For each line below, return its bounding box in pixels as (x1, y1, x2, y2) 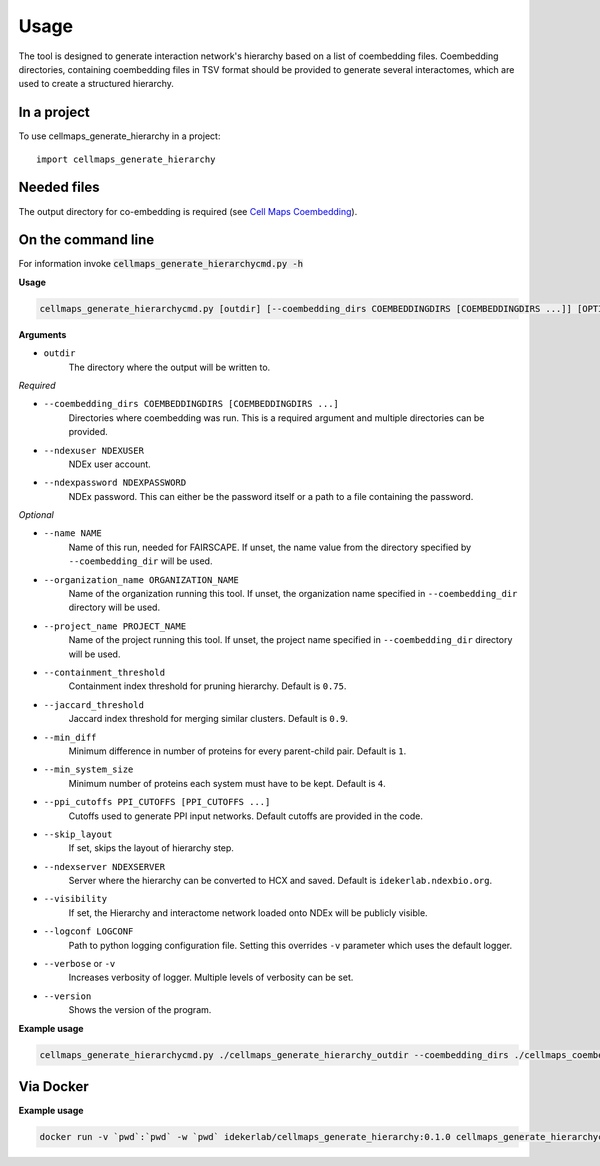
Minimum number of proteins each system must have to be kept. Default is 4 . (68, 777, 387, 789)
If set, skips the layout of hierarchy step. (68, 842, 235, 854)
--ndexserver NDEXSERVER (43, 861, 165, 872)
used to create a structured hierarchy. (18, 78, 175, 90)
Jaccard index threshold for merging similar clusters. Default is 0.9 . (68, 713, 349, 725)
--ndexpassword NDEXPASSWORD (43, 477, 187, 489)
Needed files (18, 179, 100, 196)
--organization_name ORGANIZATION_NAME (43, 574, 239, 585)
